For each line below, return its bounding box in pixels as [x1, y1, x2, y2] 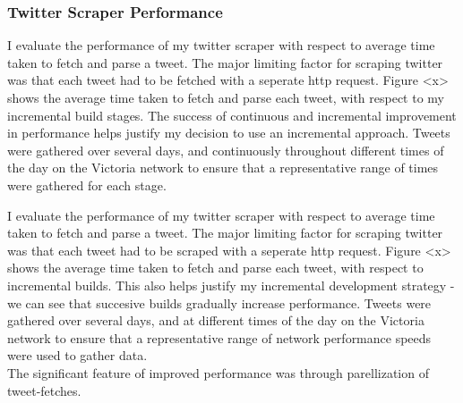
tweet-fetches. [7, 381, 81, 399]
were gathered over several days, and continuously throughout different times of [7, 140, 444, 159]
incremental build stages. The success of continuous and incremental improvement [7, 105, 457, 124]
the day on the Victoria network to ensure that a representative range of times [7, 158, 439, 177]
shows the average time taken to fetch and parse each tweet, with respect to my [7, 88, 444, 106]
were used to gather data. [7, 346, 148, 365]
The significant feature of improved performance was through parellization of [7, 363, 429, 382]
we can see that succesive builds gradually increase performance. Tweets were [7, 293, 432, 312]
